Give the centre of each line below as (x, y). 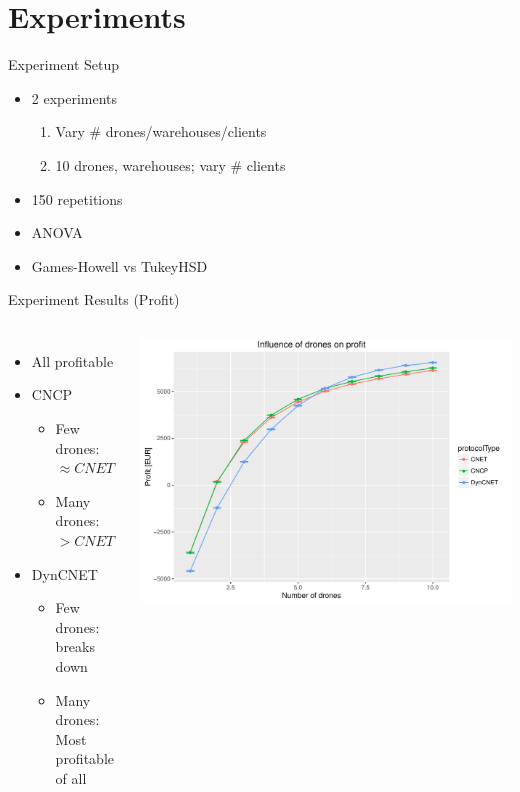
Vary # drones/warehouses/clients (161, 131)
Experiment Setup (64, 64)
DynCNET (64, 573)
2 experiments (74, 97)
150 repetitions (77, 198)
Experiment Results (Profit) (94, 299)
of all (71, 777)
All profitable (72, 360)
